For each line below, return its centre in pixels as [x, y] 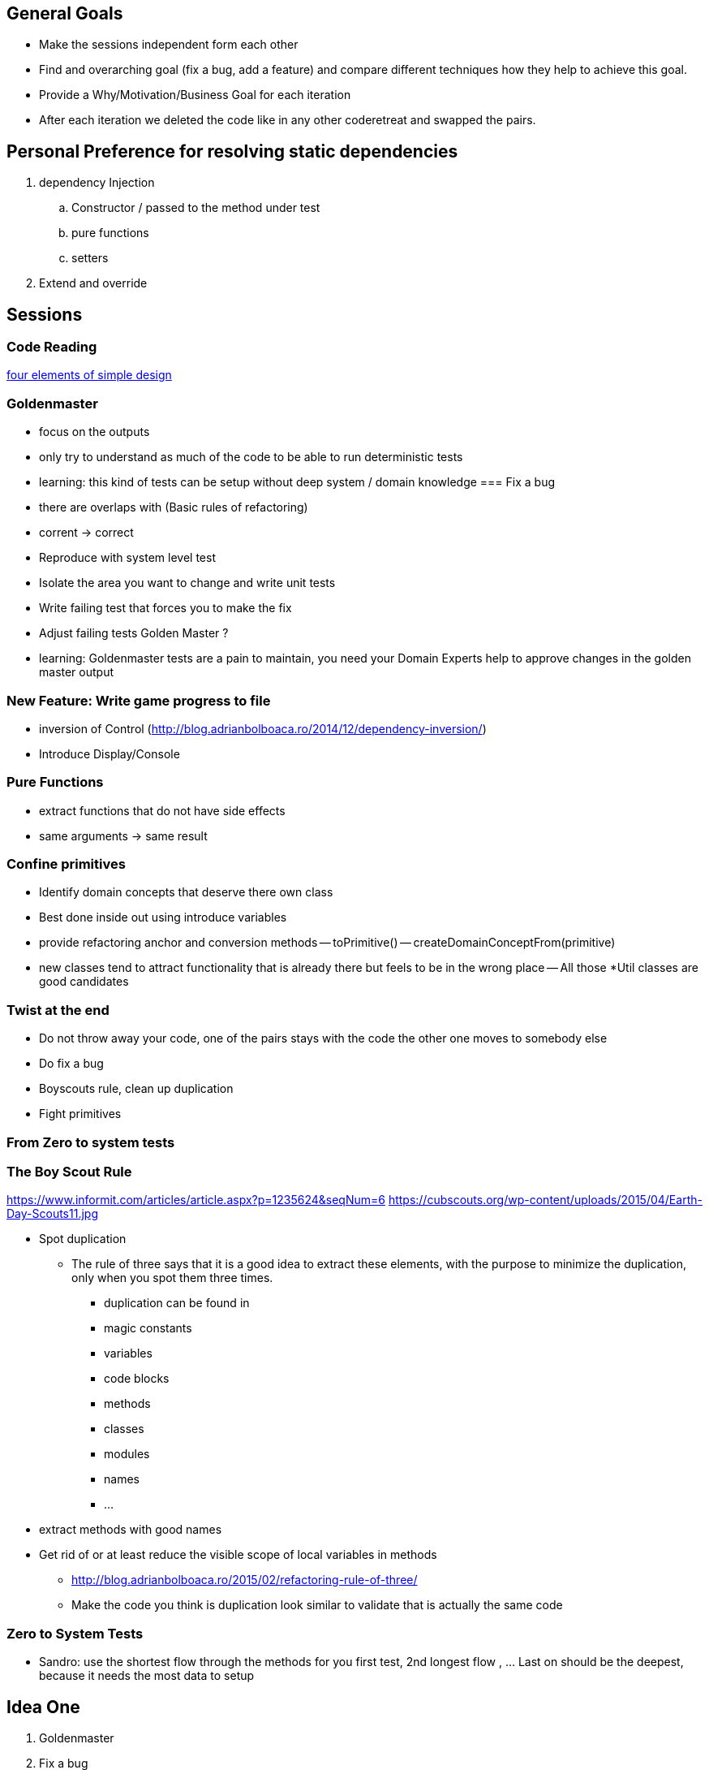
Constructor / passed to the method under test [196, 208]
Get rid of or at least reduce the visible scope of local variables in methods [238, 1555]
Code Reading [52, 347]
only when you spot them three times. [172, 1278]
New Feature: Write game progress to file [139, 700]
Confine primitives [66, 864]
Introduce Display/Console [110, 753]
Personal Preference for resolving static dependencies [232, 151]
